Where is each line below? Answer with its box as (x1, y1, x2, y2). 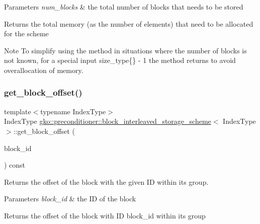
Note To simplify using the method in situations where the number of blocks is (4, 45, 247, 55)
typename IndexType (40, 106, 106, 116)
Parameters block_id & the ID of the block (4, 193, 136, 204)
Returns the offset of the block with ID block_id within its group (4, 210, 206, 220)
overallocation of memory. (4, 64, 83, 75)
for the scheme (4, 28, 49, 39)
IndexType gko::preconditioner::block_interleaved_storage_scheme (4, 116, 211, 126)
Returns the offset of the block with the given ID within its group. (4, 176, 209, 187)
